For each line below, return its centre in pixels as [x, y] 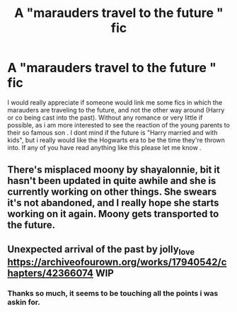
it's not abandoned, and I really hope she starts [113, 203]
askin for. [24, 302]
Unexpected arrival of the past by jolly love [101, 250]
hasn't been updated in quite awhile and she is [112, 181]
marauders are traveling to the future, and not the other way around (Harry [116, 110]
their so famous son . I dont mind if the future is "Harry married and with [112, 132]
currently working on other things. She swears [112, 192]
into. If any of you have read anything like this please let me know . [104, 147]
